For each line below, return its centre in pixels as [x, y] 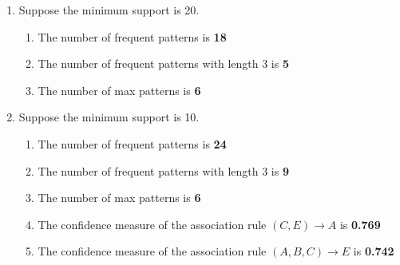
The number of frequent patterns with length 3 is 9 [163, 170]
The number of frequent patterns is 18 [132, 36]
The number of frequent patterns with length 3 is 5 [163, 63]
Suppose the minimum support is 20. [109, 10]
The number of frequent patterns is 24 [132, 143]
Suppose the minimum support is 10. [109, 117]
